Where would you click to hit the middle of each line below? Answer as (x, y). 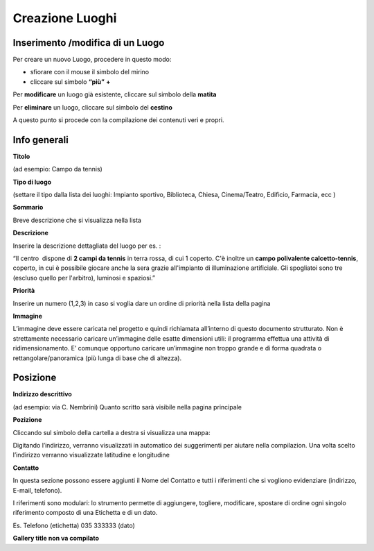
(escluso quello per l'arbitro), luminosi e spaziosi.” (84, 278)
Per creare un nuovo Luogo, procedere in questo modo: (92, 60)
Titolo (21, 156)
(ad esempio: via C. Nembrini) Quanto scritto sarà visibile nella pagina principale (127, 407)
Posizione (35, 378)
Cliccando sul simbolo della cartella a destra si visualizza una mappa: (112, 432)
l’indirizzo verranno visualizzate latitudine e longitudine (91, 455)
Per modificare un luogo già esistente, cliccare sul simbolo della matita (115, 94)
